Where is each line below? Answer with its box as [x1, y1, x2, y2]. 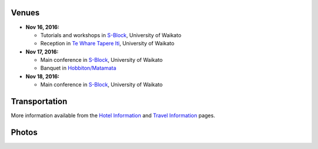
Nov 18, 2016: [25, 72, 60, 80]
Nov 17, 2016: [25, 48, 59, 55]
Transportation [11, 97, 68, 107]
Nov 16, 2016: [25, 24, 60, 31]
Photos [11, 127, 38, 137]
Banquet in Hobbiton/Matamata [40, 65, 117, 72]
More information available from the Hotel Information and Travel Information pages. [11, 112, 216, 119]
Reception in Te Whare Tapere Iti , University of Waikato [40, 40, 175, 47]
